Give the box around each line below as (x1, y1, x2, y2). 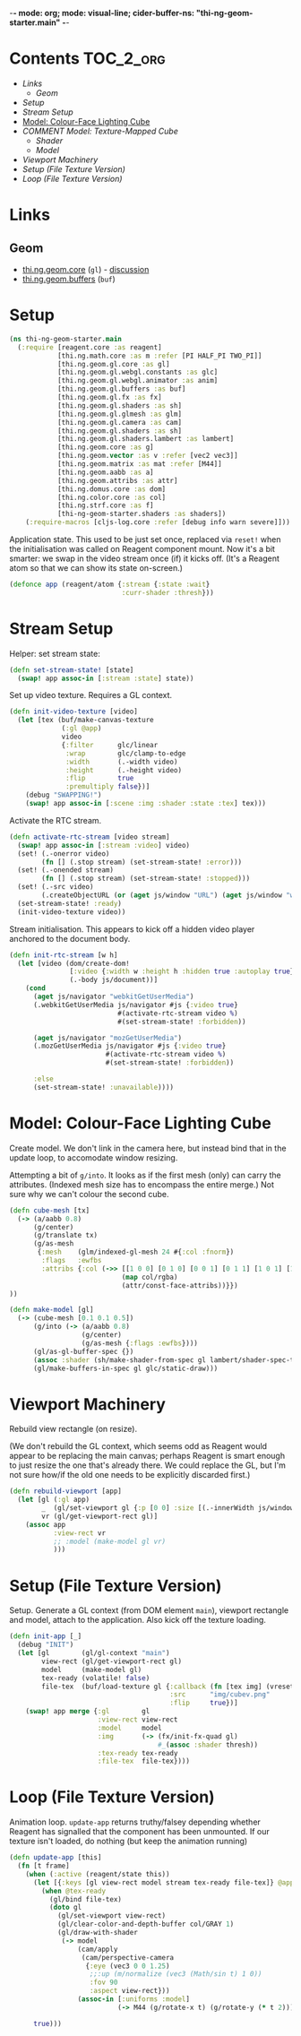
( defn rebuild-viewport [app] (9, 1487, 123, 1496)
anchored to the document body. (9, 933, 131, 944)
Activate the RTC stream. (9, 815, 102, 825)
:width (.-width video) (65, 757, 178, 766)
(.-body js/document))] (69, 976, 159, 985)
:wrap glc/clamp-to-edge (65, 748, 186, 758)
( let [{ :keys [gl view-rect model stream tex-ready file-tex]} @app (32, 1877, 295, 1887)
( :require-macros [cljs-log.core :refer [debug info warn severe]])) (25, 518, 291, 527)
